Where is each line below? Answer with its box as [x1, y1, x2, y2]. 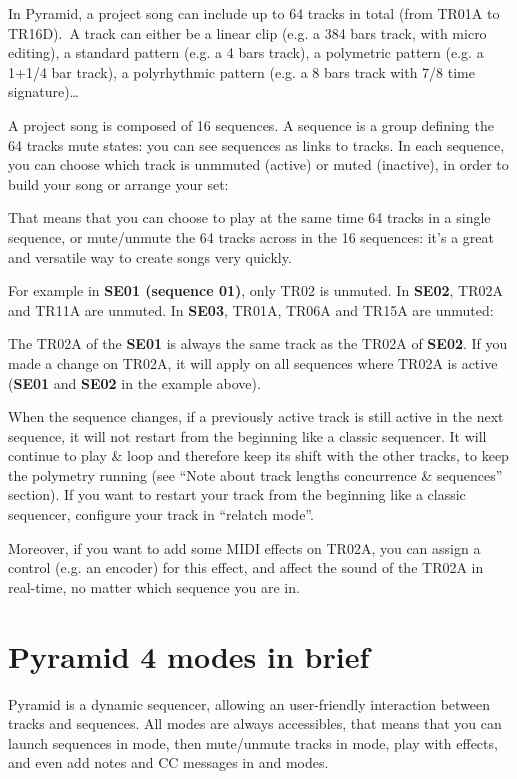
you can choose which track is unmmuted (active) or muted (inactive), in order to [8, 154, 509, 175]
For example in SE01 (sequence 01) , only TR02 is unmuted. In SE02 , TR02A [8, 280, 503, 301]
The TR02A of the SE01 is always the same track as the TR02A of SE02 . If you [8, 333, 508, 354]
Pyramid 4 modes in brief [8, 635, 370, 676]
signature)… [8, 81, 79, 102]
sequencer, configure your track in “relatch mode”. [8, 504, 314, 525]
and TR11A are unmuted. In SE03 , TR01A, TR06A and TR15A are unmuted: [8, 299, 494, 320]
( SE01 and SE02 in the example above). [8, 372, 261, 393]
